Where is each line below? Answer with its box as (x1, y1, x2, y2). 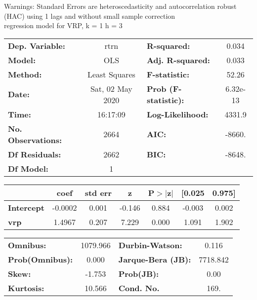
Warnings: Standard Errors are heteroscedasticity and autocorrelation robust (4, 1, 237, 11)
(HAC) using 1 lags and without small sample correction (4, 10, 175, 21)
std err (85, 187, 112, 198)
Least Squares (87, 68, 135, 80)
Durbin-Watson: (118, 239, 182, 251)
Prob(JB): (118, 267, 159, 279)
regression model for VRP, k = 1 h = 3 (4, 20, 123, 31)
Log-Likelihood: (146, 108, 209, 120)
